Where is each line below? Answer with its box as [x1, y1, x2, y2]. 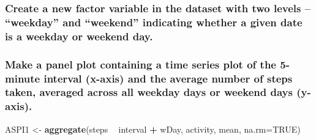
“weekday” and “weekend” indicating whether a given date [5, 14, 303, 29]
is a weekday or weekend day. [5, 28, 153, 43]
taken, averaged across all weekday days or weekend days [5, 84, 293, 100]
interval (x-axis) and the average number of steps [43, 70, 293, 86]
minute [5, 70, 40, 86]
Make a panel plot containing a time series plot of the [5, 56, 276, 72]
